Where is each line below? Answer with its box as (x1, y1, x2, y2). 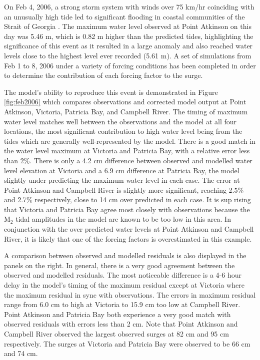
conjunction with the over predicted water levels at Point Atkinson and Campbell (4, 224, 254, 234)
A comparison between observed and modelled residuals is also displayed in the (4, 250, 246, 261)
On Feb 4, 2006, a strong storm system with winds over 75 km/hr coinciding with (4, 1, 254, 11)
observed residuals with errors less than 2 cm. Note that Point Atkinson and (4, 319, 238, 329)
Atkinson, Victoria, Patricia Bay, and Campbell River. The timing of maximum (4, 106, 248, 116)
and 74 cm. (4, 348, 38, 359)
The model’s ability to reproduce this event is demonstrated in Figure (4, 86, 218, 97)
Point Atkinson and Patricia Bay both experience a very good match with (4, 309, 231, 319)
